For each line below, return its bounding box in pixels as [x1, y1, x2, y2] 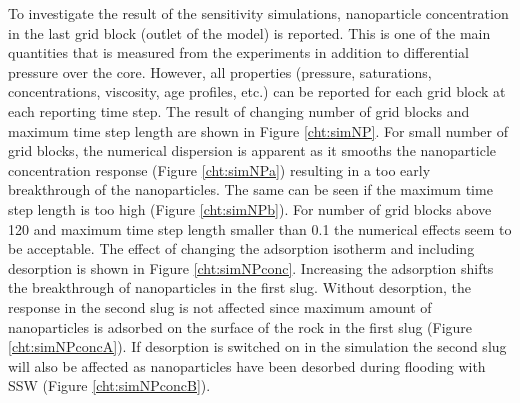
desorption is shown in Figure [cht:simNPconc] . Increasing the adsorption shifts [8, 257, 494, 278]
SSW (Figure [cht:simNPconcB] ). [8, 375, 211, 396]
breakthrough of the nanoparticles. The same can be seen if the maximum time [8, 179, 493, 200]
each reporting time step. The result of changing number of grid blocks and [8, 100, 470, 121]
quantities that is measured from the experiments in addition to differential [8, 42, 469, 63]
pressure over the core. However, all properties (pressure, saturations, [8, 61, 432, 82]
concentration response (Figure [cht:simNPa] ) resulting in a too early [8, 159, 431, 180]
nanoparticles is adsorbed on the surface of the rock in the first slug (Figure [8, 316, 473, 337]
